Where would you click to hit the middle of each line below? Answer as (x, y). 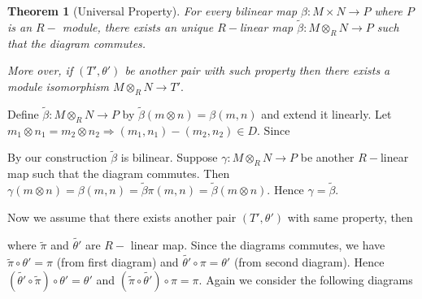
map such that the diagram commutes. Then (119, 173)
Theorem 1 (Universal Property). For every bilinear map (152, 11)
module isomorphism (59, 86)
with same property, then (350, 217)
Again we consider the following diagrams (309, 279)
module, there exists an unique (138, 26)
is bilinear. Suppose (169, 157)
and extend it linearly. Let (326, 113)
